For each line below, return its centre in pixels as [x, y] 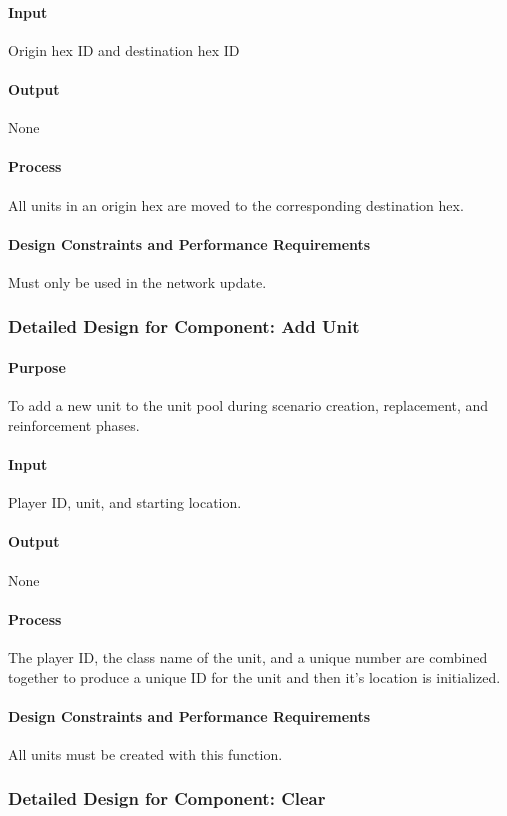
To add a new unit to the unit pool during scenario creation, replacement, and [248, 405]
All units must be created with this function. [145, 753]
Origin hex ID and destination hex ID [124, 49]
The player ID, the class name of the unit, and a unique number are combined [248, 656]
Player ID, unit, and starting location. [125, 502]
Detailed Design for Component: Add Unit [184, 326]
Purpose [37, 367]
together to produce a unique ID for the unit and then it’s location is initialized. [254, 676]
